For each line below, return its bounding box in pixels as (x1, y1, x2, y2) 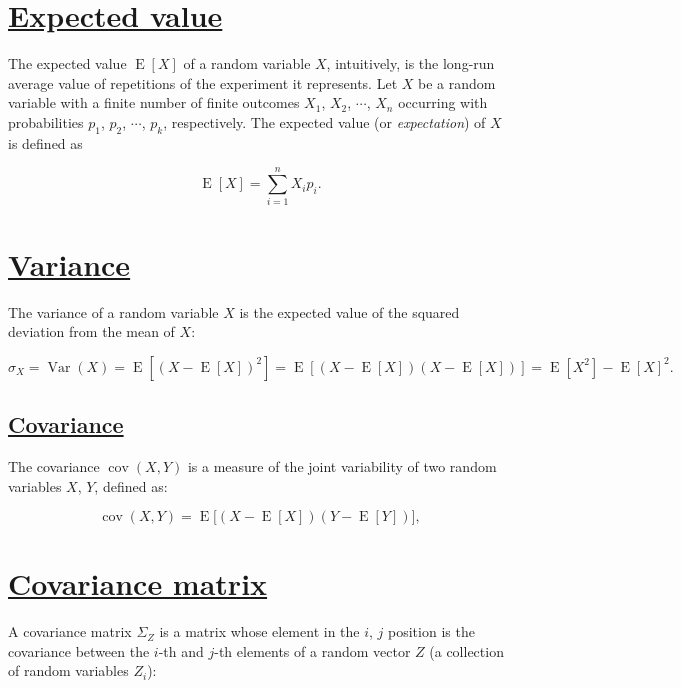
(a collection (429, 640, 504, 661)
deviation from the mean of (8, 321, 175, 342)
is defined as (8, 132, 83, 153)
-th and (158, 640, 204, 661)
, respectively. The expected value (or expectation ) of (163, 111, 486, 132)
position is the (388, 621, 475, 642)
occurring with (398, 92, 488, 113)
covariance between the (8, 640, 150, 661)
